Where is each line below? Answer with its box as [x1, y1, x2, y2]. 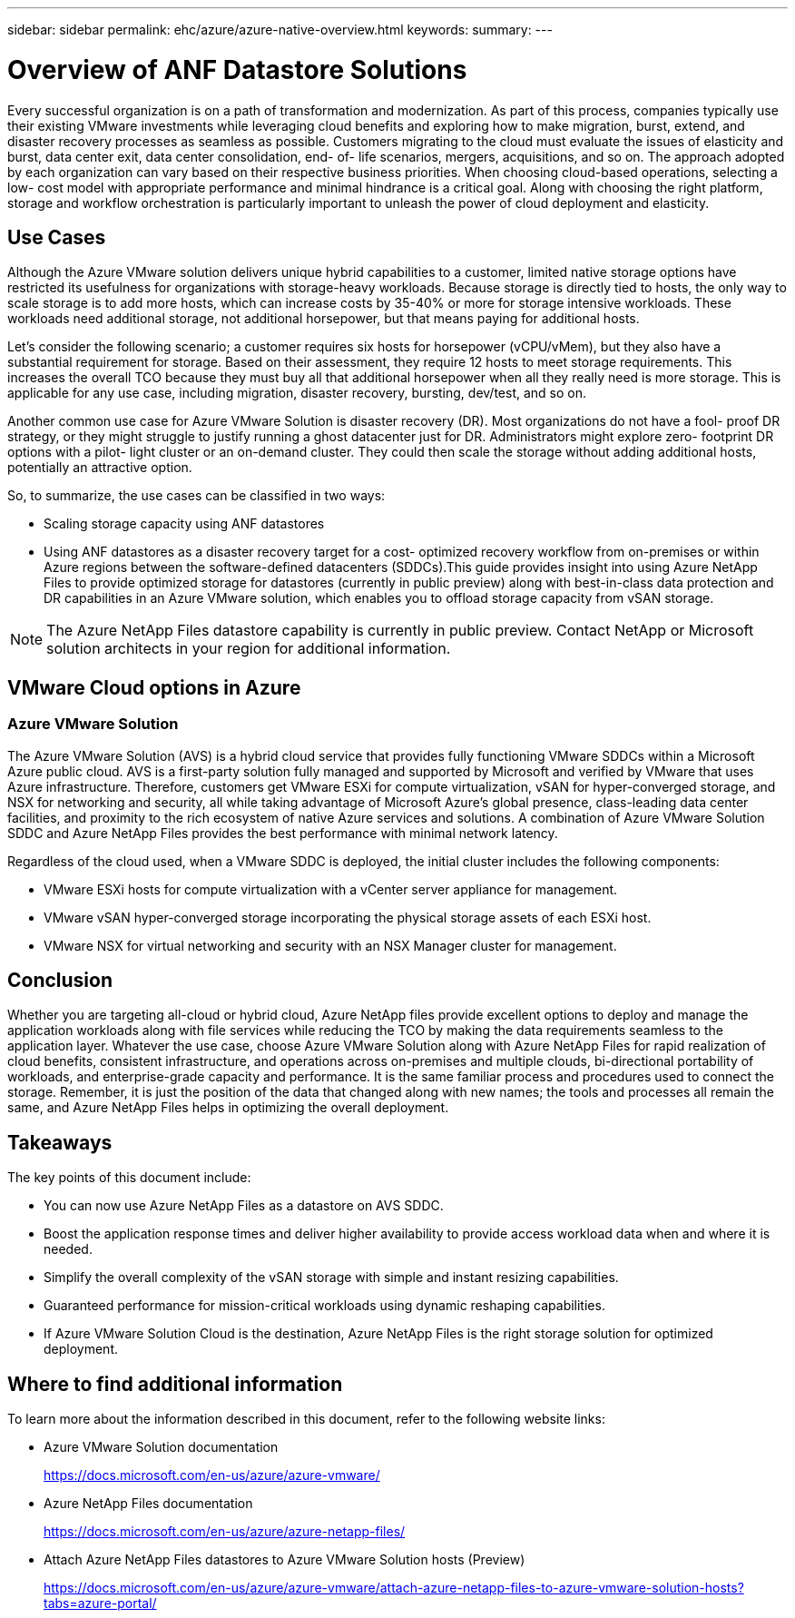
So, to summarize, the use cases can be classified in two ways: [7, 488, 386, 504]
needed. [44, 1241, 93, 1258]
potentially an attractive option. [7, 459, 192, 476]
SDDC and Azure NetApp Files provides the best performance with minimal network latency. [7, 824, 558, 841]
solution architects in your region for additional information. [46, 639, 451, 658]
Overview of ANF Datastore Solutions [7, 54, 467, 85]
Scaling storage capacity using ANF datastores [44, 516, 325, 532]
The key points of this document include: [7, 1169, 251, 1186]
